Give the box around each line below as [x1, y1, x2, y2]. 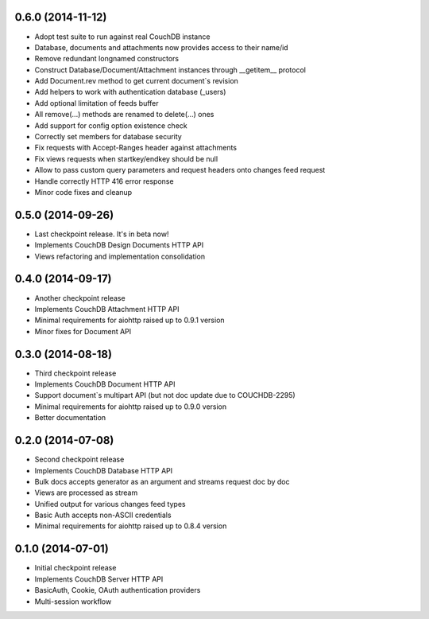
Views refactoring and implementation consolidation [34, 251, 206, 261]
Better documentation [34, 413, 106, 422]
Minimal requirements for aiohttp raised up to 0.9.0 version [34, 402, 227, 411]
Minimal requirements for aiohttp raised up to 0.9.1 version [34, 315, 226, 325]
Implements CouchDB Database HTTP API [34, 465, 173, 475]
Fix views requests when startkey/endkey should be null [34, 154, 218, 163]
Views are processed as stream [34, 488, 138, 497]
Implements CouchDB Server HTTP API [34, 574, 164, 584]
